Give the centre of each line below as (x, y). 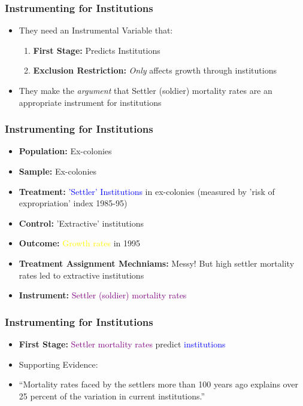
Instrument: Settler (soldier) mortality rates (103, 295)
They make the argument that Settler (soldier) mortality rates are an (146, 90)
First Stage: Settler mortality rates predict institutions (122, 344)
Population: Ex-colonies (65, 151)
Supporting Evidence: (58, 364)
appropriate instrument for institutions (90, 102)
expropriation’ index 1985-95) (73, 203)
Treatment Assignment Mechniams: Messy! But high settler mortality (157, 263)
